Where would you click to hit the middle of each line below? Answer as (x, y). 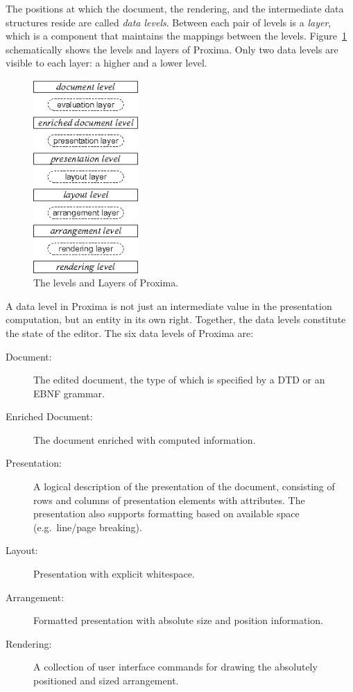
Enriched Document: (49, 416)
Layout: (22, 550)
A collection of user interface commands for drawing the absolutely (175, 667)
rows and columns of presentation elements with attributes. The (169, 500)
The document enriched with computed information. (145, 439)
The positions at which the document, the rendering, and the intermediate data (175, 8)
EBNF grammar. (69, 393)
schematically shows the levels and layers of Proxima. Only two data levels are (172, 49)
